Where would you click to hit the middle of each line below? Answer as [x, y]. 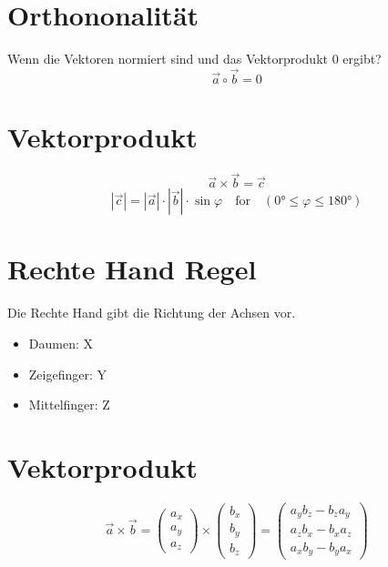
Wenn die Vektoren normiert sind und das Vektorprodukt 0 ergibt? [194, 59]
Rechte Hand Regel [132, 269]
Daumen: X [61, 343]
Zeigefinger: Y [68, 374]
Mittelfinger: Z [69, 405]
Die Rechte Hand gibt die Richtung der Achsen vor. [152, 313]
